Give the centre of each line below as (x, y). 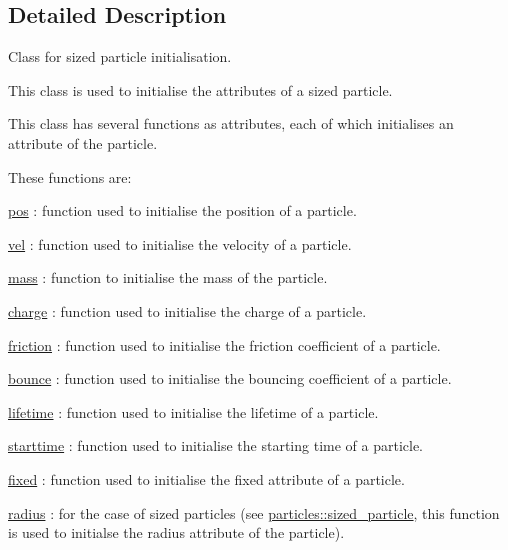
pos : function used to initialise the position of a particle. (182, 210)
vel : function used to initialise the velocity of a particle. (180, 243)
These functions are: (70, 176)
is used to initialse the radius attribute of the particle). (176, 532)
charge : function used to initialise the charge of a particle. (187, 310)
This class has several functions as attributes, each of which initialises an (231, 123)
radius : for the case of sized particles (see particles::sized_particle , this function (254, 512)
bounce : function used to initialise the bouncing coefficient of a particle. (230, 378)
